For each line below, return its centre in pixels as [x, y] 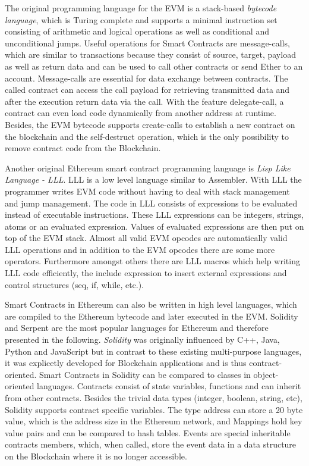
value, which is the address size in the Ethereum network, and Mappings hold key [154, 421]
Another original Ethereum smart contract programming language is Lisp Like [148, 168]
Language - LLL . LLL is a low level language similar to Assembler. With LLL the [153, 179]
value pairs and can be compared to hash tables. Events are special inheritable [148, 432]
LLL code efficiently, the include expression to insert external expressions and [146, 273]
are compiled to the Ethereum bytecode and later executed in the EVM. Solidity [152, 316]
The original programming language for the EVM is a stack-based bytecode [141, 8]
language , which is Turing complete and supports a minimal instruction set [141, 19]
